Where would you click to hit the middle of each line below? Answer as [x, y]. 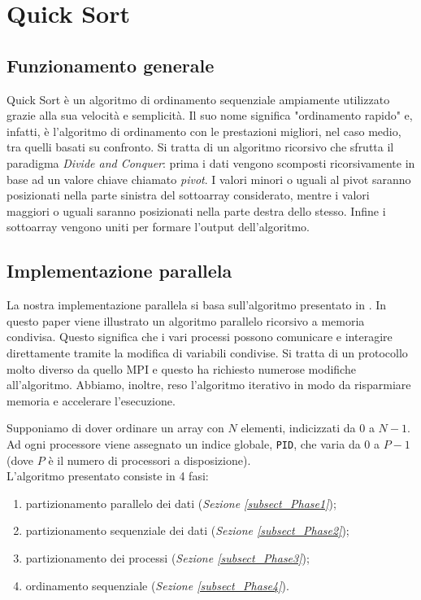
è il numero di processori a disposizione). [150, 460]
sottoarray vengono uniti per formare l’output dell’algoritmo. [158, 227]
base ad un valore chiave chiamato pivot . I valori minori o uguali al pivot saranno [209, 179]
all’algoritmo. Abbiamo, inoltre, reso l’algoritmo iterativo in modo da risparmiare [209, 385]
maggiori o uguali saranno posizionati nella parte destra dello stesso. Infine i [196, 210]
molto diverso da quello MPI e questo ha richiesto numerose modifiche [181, 368]
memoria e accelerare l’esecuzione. [91, 400]
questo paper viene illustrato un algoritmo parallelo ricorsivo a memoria [186, 320]
